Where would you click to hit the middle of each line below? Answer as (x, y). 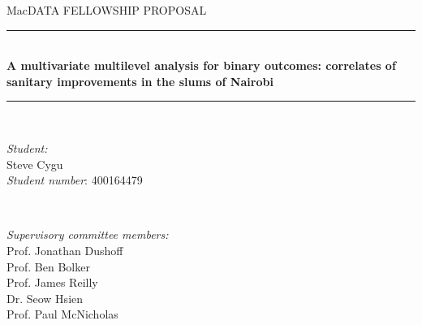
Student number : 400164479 (75, 180)
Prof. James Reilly (52, 282)
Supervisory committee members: (88, 234)
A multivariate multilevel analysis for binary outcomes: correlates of (201, 65)
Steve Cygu (35, 164)
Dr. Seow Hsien (45, 298)
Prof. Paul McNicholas (62, 314)
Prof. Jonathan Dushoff (65, 250)
